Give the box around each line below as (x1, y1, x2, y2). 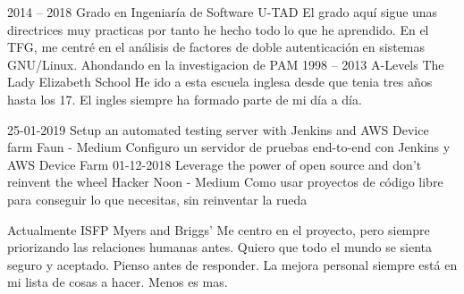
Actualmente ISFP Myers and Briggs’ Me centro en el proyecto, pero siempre (7, 220, 430, 239)
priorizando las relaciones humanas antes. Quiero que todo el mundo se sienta (7, 238, 433, 256)
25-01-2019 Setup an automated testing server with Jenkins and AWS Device (7, 120, 429, 139)
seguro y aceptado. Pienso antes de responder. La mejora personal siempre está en (7, 255, 458, 273)
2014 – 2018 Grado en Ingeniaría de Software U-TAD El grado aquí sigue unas (7, 3, 438, 21)
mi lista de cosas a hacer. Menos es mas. (7, 273, 228, 291)
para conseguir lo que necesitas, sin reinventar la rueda (7, 189, 308, 208)
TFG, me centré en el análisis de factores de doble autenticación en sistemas (7, 38, 426, 56)
